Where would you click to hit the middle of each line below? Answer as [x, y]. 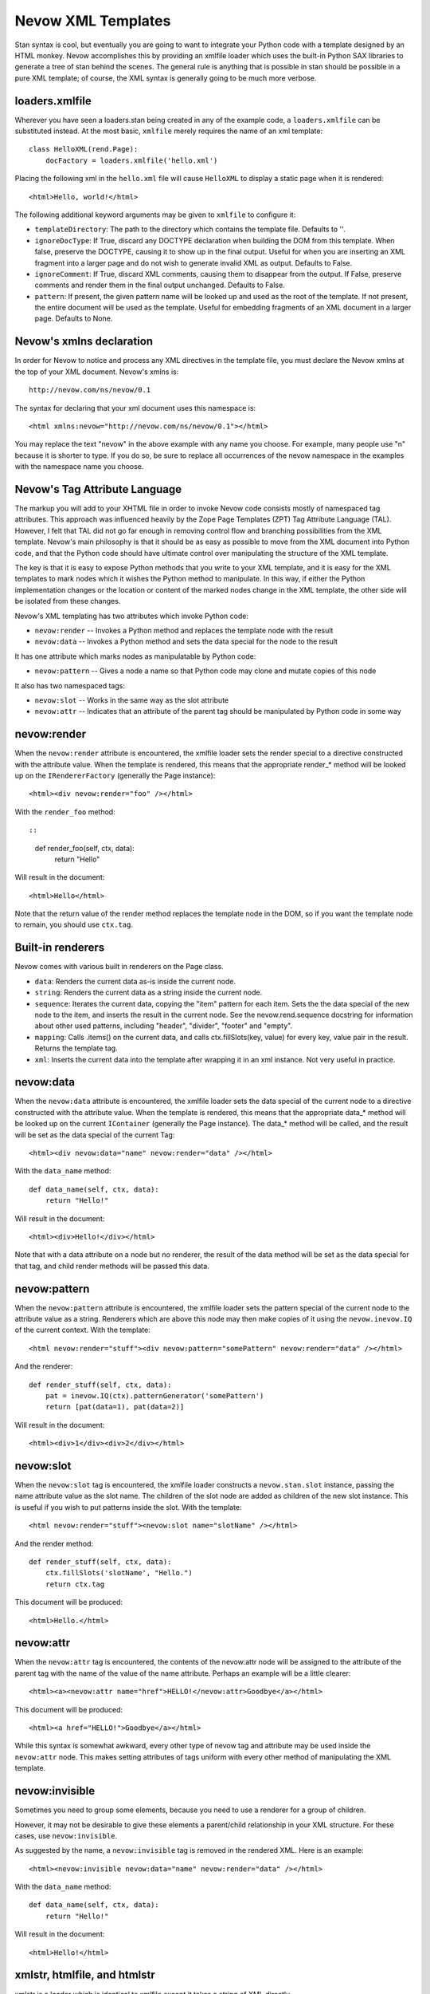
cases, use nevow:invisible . [66, 1835]
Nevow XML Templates [93, 21]
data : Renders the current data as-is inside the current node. [135, 981]
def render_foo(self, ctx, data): [84, 848]
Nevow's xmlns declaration [84, 342]
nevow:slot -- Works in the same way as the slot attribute [132, 700]
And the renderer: [44, 1366]
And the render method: [54, 1543]
